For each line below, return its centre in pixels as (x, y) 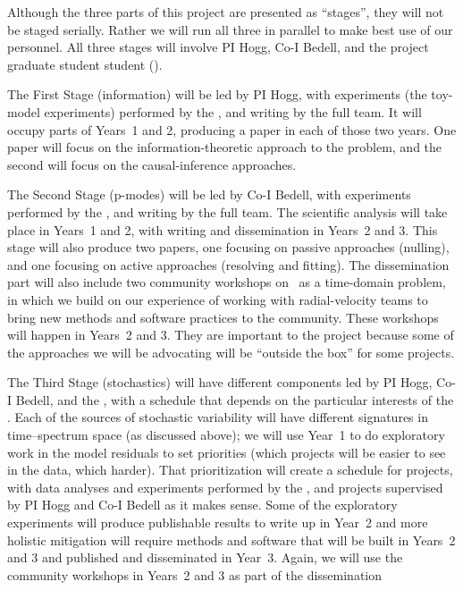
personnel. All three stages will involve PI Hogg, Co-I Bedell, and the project (218, 47)
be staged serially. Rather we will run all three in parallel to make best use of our (230, 29)
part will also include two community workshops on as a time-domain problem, (227, 282)
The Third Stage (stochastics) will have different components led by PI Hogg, (220, 382)
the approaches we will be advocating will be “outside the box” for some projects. (231, 352)
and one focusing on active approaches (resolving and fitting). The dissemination (228, 264)
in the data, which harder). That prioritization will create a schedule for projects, (230, 470)
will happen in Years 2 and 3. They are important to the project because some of (231, 335)
